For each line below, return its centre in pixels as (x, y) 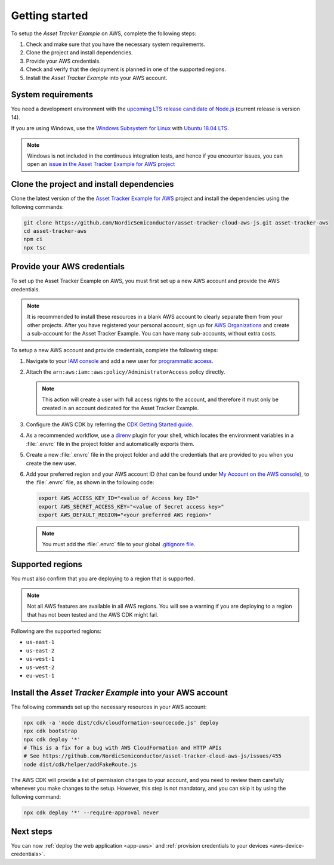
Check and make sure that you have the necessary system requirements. (116, 44)
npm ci (33, 239)
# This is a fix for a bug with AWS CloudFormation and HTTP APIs (123, 747)
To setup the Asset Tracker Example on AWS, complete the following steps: (104, 33)
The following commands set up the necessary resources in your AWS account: (109, 707)
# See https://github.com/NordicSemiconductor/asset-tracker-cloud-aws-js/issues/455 (152, 756)
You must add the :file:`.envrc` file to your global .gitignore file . (119, 544)
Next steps (32, 831)
